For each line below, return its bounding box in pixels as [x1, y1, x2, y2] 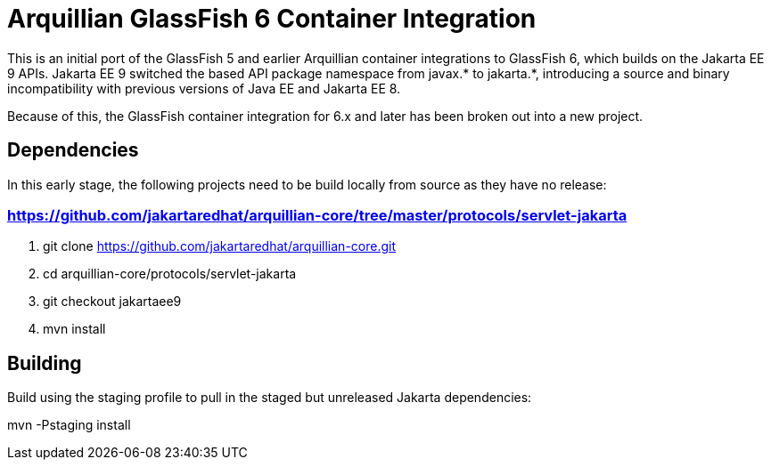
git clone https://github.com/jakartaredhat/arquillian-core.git [43, 238, 396, 254]
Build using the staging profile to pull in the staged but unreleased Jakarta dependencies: [7, 390, 532, 406]
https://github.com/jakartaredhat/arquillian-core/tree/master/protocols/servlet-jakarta [7, 205, 627, 224]
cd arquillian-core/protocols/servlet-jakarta [43, 266, 297, 282]
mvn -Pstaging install [7, 417, 131, 433]
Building [7, 351, 82, 374]
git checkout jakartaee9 [43, 294, 182, 310]
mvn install [43, 321, 106, 337]
